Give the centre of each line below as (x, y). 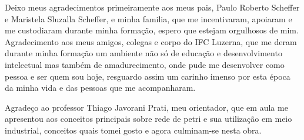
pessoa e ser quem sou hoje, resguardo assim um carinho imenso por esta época (148, 76)
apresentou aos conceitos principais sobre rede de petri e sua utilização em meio (148, 119)
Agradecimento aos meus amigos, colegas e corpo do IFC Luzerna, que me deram (151, 41)
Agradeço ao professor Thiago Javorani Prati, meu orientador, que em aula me (146, 107)
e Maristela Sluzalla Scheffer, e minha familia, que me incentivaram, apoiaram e (148, 18)
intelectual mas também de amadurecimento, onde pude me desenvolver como (145, 64)
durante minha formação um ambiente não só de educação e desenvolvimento (143, 53)
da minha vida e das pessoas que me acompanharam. (100, 88)
